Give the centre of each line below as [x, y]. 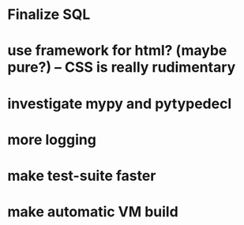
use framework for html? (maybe [117, 51]
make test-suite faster [82, 176]
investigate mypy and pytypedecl [120, 103]
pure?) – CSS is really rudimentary [122, 67]
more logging [52, 139]
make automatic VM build [93, 212]
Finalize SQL [49, 15]
